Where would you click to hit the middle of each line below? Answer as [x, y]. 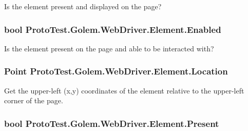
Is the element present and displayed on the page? [83, 6]
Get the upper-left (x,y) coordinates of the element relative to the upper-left [124, 90]
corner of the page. [34, 100]
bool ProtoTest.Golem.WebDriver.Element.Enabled [113, 29]
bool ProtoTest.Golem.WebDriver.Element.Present [112, 123]
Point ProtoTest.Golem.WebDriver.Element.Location [116, 71]
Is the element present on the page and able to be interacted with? [109, 48]
